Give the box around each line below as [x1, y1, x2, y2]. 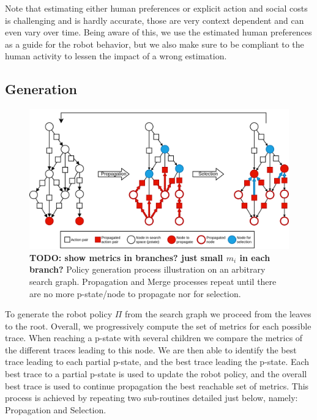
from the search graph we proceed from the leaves [125, 308, 311, 320]
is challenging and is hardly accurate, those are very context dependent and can [5, 13, 304, 26]
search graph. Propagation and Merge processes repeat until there [29, 274, 277, 287]
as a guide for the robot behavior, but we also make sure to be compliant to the [5, 37, 304, 50]
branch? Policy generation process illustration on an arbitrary [29, 263, 266, 276]
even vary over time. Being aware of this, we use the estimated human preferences [5, 26, 312, 39]
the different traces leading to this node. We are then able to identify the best [5, 343, 297, 356]
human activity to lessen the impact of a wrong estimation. [5, 50, 227, 62]
